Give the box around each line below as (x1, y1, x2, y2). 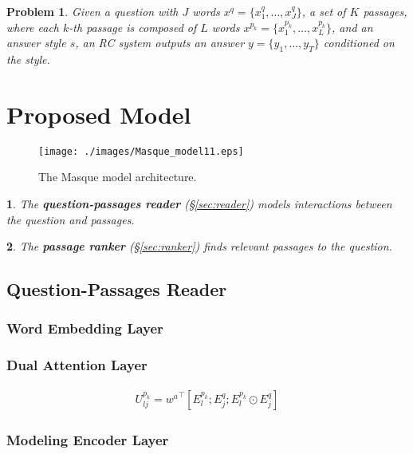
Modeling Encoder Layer (6, 429, 169, 449)
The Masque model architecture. (38, 168, 197, 185)
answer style (6, 34, 66, 51)
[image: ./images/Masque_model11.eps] (38, 145, 244, 157)
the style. (6, 50, 50, 67)
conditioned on (323, 34, 395, 51)
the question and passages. (6, 211, 135, 227)
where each (6, 18, 60, 35)
